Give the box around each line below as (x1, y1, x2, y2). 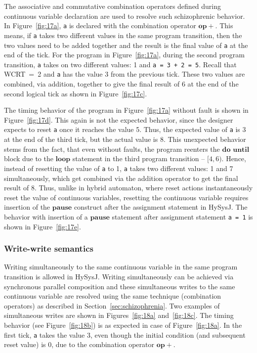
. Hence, (221, 153, 246, 164)
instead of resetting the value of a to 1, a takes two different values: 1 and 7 (4, 163, 233, 173)
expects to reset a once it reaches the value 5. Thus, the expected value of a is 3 (4, 124, 246, 134)
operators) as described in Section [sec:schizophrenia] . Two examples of (4, 300, 220, 310)
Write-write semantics (4, 242, 93, 255)
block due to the (4, 153, 53, 164)
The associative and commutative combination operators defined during (4, 1, 221, 11)
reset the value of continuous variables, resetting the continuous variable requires (4, 192, 249, 202)
